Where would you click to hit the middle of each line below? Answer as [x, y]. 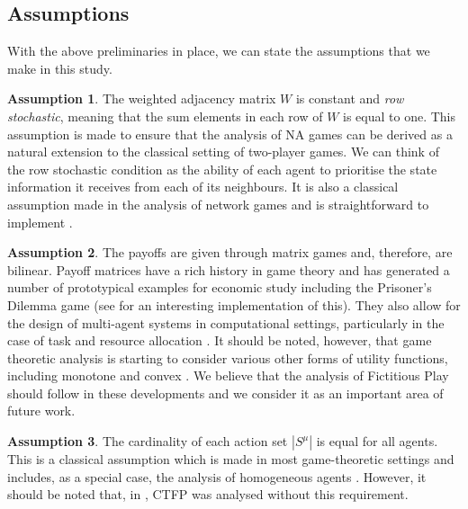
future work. [41, 411]
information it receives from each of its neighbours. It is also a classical [203, 187]
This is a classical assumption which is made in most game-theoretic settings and [231, 459]
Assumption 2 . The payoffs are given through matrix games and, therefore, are [230, 252]
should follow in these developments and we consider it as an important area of [225, 393]
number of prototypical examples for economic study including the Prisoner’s [220, 287]
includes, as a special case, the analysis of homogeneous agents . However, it [217, 476]
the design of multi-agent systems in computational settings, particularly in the [226, 322]
